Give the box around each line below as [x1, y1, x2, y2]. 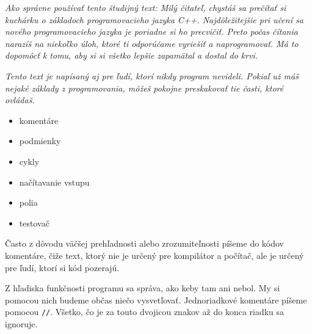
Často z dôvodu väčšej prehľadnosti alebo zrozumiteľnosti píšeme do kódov [5, 237, 285, 250]
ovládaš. [5, 93, 35, 106]
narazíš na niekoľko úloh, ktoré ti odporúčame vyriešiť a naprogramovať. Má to [5, 37, 299, 49]
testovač [19, 216, 49, 229]
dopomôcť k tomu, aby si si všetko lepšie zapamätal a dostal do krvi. [5, 49, 258, 62]
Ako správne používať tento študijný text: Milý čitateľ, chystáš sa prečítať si [5, 1, 286, 13]
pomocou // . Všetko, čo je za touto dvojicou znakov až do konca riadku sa [5, 305, 285, 318]
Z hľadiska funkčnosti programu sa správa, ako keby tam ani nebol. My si [5, 281, 280, 294]
